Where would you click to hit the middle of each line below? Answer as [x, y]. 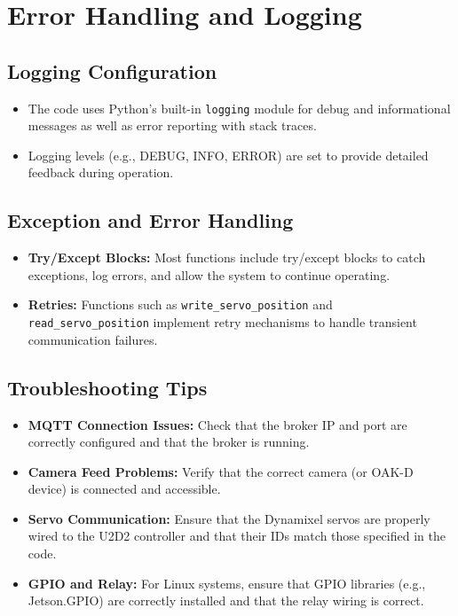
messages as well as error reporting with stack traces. [172, 125]
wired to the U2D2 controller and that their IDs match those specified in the [237, 536]
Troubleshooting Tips [107, 387]
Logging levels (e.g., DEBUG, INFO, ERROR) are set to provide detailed [228, 155]
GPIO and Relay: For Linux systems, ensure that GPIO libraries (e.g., [227, 583]
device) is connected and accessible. [124, 489]
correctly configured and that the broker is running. [169, 442]
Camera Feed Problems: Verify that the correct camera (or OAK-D [221, 471]
